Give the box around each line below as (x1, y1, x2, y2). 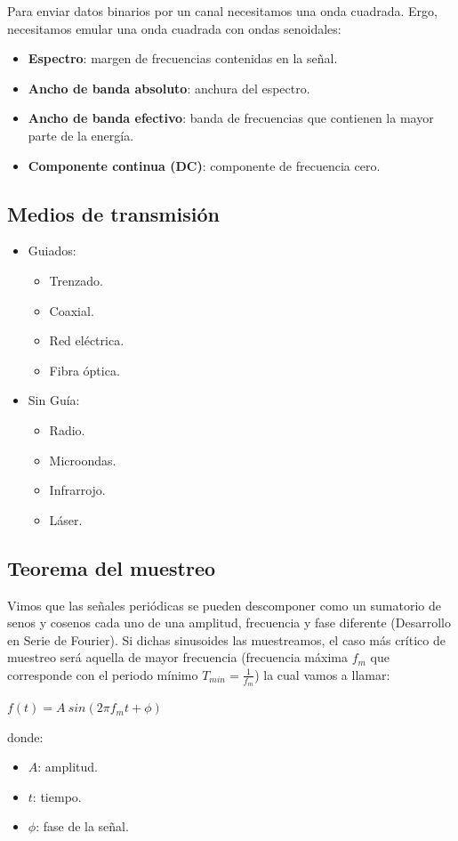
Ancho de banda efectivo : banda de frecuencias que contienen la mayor (28, 109, 434, 127)
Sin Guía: (28, 391, 80, 409)
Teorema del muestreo (7, 554, 216, 581)
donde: (7, 727, 44, 746)
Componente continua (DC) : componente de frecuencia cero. (28, 156, 381, 174)
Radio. (49, 420, 85, 439)
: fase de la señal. (36, 817, 129, 836)
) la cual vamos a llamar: (254, 665, 390, 683)
